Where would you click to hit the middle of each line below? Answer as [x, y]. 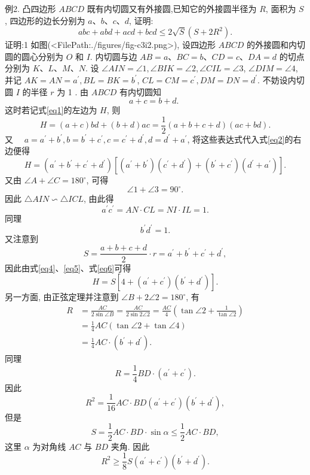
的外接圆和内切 [276, 45]
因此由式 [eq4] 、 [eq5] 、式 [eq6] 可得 [68, 267]
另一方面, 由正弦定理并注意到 [62, 297]
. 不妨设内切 [281, 79]
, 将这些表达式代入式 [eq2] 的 [240, 139]
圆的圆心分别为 [34, 56]
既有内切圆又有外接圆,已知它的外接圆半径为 [172, 8]
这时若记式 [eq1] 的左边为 [51, 110]
